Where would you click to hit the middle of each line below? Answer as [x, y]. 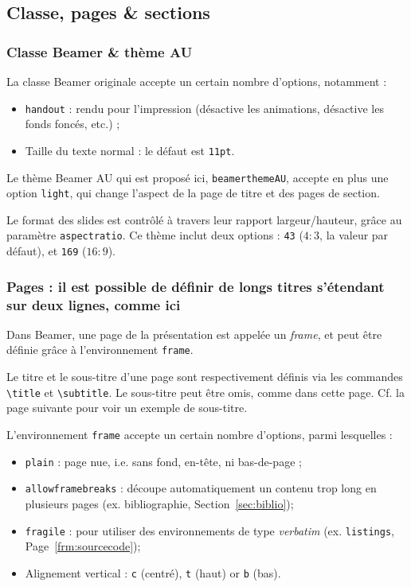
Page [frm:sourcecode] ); [83, 546]
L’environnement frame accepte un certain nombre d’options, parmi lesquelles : [200, 434]
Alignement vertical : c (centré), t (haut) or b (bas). [153, 572]
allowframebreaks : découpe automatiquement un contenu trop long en [201, 488]
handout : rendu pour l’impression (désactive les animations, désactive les [204, 108]
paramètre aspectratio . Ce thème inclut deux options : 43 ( [155, 235]
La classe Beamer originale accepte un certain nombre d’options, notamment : [197, 81]
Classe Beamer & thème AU [100, 51]
